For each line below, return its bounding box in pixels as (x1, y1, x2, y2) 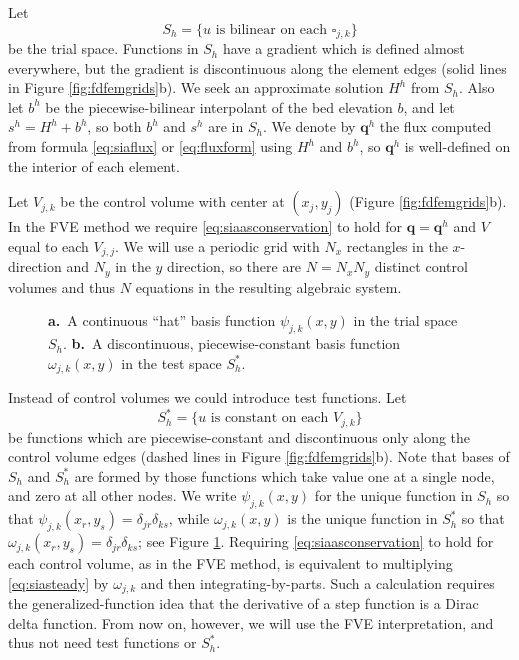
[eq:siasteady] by (8, 572, 109, 593)
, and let (403, 96, 455, 117)
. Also (459, 77, 495, 98)
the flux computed (379, 116, 492, 137)
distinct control (374, 256, 468, 277)
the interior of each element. (8, 155, 180, 176)
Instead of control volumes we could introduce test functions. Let (8, 387, 407, 408)
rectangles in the (346, 235, 448, 256)
